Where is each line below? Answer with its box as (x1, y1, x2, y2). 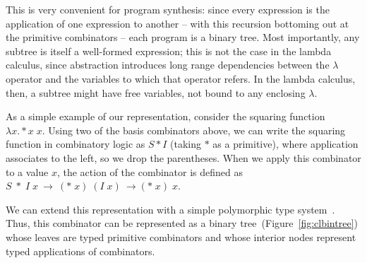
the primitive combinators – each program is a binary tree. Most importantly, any (6, 30, 360, 45)
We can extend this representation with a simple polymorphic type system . (6, 201, 335, 216)
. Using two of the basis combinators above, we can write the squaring (42, 122, 346, 137)
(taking (170, 136, 202, 151)
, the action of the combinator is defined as (56, 164, 243, 179)
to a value (6, 164, 49, 179)
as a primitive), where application (212, 136, 359, 151)
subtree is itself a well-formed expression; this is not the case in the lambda (6, 43, 332, 58)
